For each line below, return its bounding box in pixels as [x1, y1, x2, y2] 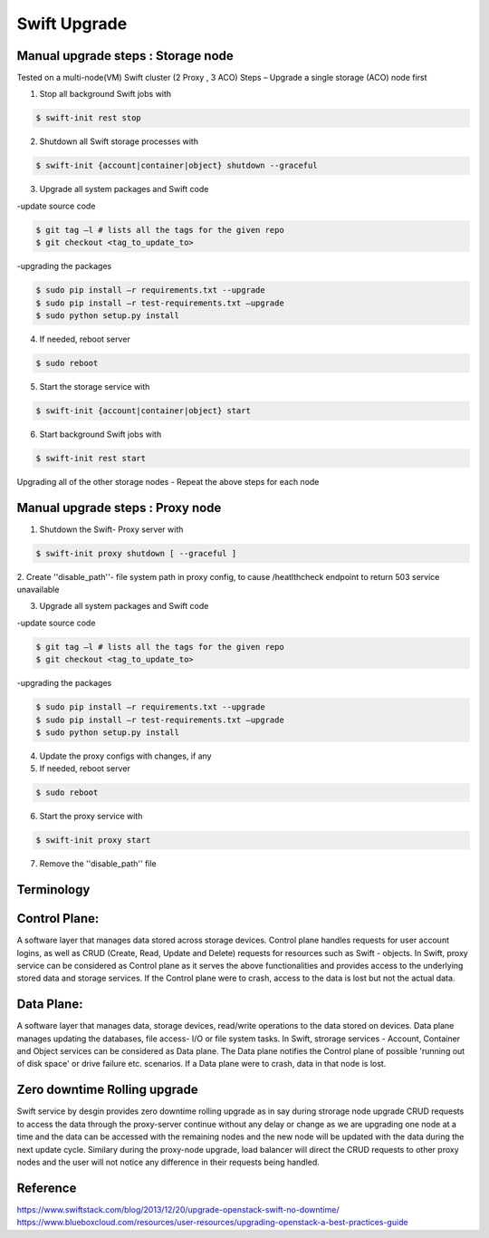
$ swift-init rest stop [35, 113, 142, 123]
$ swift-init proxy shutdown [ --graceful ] [35, 548, 237, 558]
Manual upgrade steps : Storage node [16, 48, 235, 63]
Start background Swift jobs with [39, 429, 162, 440]
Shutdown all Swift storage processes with [39, 136, 199, 147]
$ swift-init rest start [35, 453, 147, 463]
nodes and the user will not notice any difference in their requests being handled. [16, 1156, 321, 1167]
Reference [16, 1180, 77, 1195]
